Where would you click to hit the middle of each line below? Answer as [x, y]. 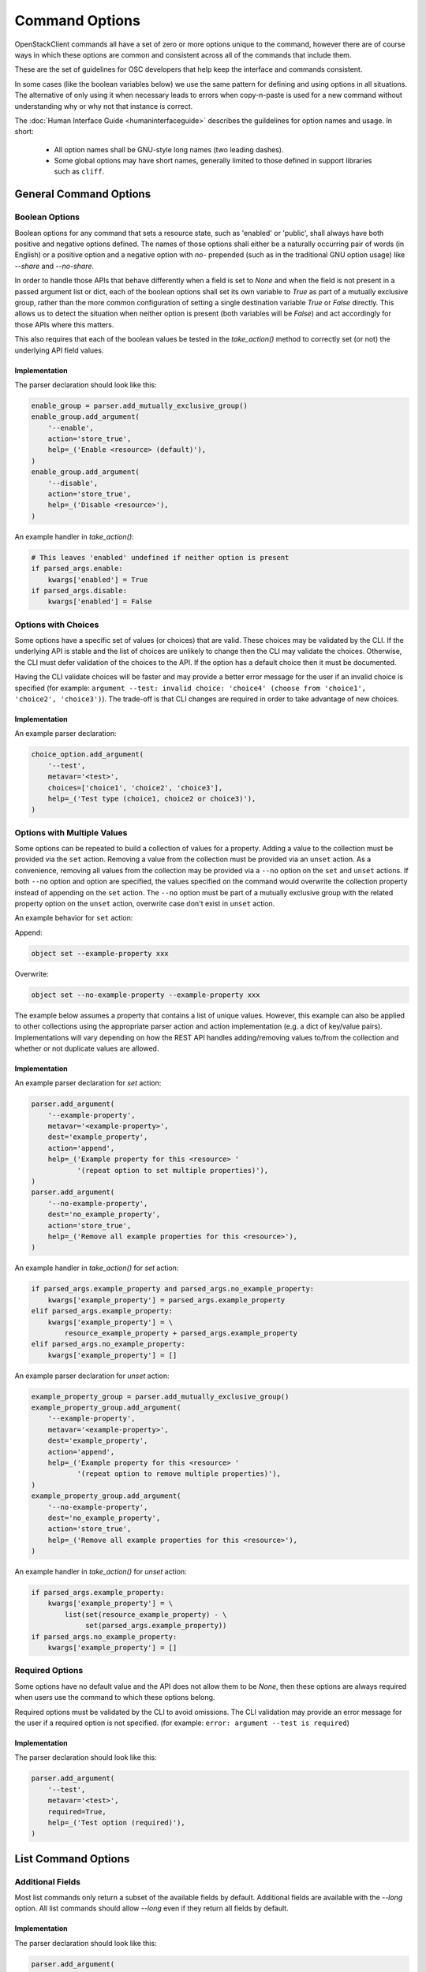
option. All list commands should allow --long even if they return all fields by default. [151, 1908]
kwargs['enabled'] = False [100, 602]
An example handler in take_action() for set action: [97, 1268]
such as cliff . [79, 172]
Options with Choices [57, 625]
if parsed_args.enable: [77, 569]
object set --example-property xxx [100, 953]
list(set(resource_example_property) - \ [146, 1614]
